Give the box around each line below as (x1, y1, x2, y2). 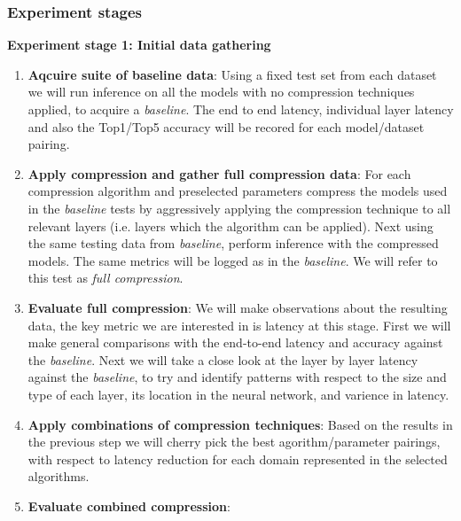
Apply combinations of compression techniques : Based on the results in (27, 415, 453, 433)
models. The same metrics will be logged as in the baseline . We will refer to (27, 251, 438, 269)
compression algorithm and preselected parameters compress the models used (27, 182, 448, 200)
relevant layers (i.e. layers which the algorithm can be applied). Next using (27, 216, 434, 235)
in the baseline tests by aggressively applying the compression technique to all (27, 198, 451, 217)
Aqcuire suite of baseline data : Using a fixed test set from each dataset (27, 65, 437, 83)
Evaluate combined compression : (27, 496, 230, 515)
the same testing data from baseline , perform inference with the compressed (27, 234, 439, 253)
